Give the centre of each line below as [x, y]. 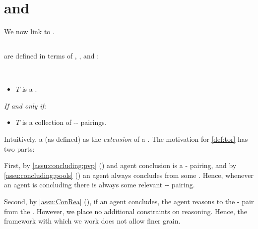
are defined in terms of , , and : [52, 56]
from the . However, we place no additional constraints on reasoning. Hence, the [126, 211]
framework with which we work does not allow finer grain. [92, 221]
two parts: [19, 148]
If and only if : [25, 105]
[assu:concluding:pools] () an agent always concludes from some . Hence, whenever [129, 175]
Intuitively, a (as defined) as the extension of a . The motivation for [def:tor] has [126, 139]
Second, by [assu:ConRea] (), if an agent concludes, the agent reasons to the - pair [129, 201]
